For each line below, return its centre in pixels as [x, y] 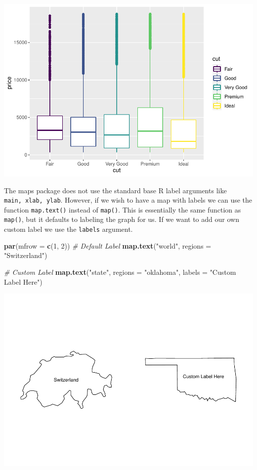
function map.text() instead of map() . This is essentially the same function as [123, 209]
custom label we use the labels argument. [68, 229]
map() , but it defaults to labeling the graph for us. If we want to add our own [122, 219]
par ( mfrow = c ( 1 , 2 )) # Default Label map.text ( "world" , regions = [108, 245]
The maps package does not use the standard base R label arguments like [115, 190]
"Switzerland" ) [26, 255]
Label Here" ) [23, 281]
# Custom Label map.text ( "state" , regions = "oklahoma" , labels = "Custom [120, 272]
